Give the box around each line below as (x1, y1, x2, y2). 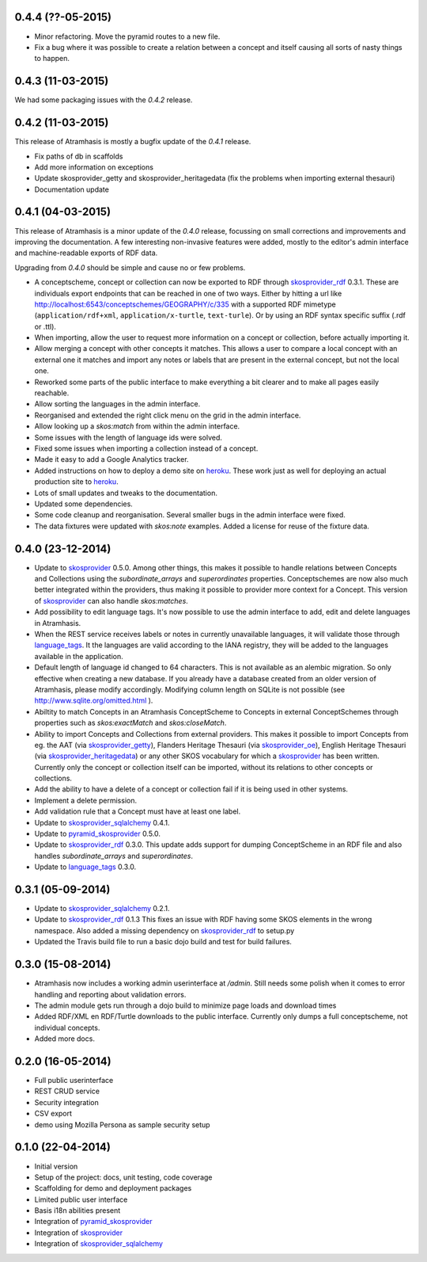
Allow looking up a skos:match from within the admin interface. (34, 421, 240, 431)
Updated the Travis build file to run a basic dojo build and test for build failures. (34, 937, 293, 947)
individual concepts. (34, 1023, 100, 1032)
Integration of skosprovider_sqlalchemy (34, 1239, 164, 1249)
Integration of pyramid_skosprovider (34, 1217, 153, 1226)
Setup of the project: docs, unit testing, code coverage (34, 1172, 213, 1182)
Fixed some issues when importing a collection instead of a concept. (34, 444, 259, 453)
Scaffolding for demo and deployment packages (34, 1184, 192, 1193)
